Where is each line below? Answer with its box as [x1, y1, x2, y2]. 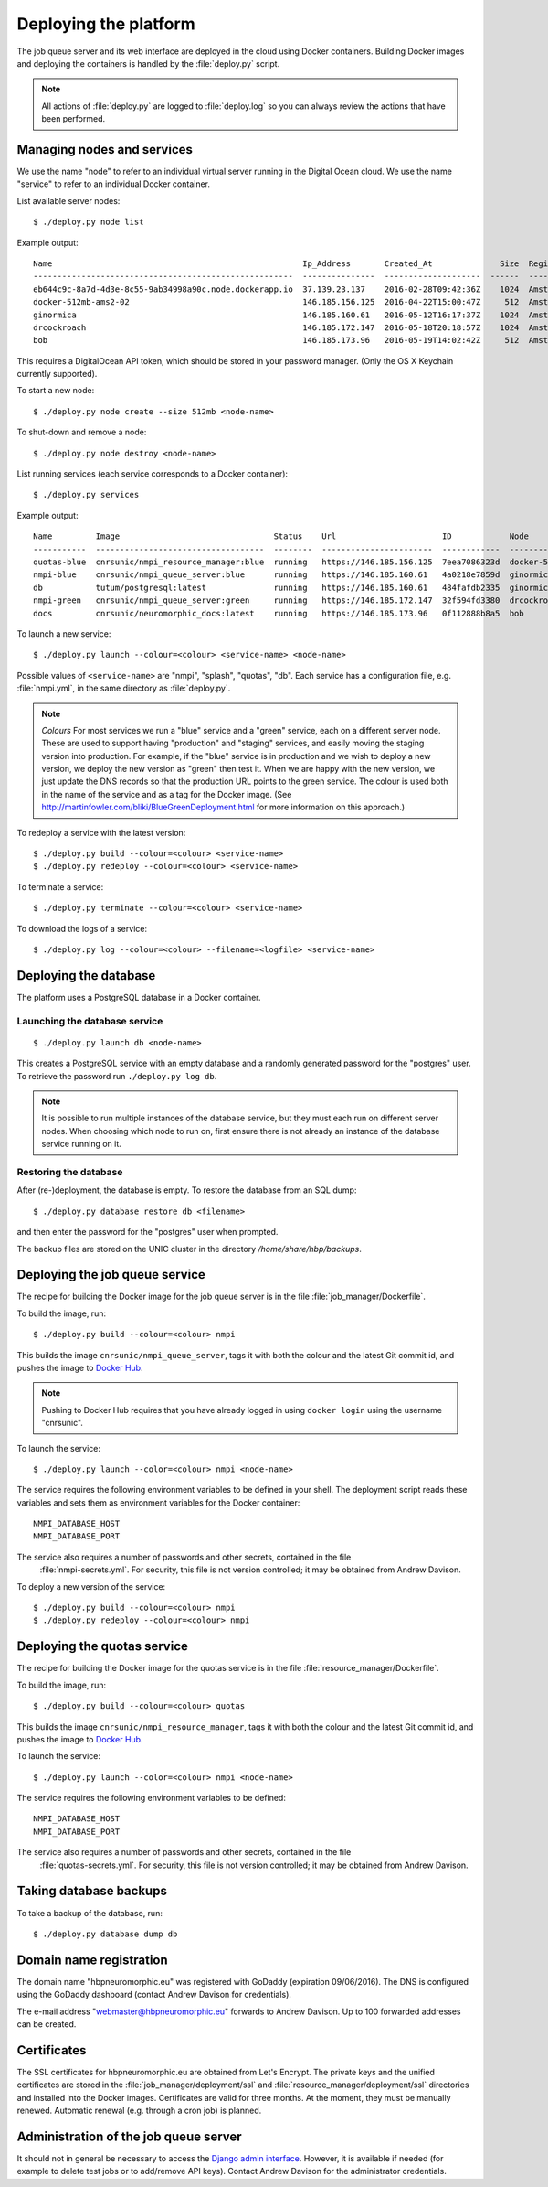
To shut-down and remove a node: [16, 426, 147, 438]
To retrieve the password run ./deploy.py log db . [16, 1070, 217, 1081]
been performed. [41, 113, 106, 124]
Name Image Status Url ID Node [33, 531, 530, 541]
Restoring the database [16, 1165, 123, 1178]
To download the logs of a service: [16, 923, 148, 934]
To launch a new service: [16, 627, 111, 639]
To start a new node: [16, 385, 95, 396]
